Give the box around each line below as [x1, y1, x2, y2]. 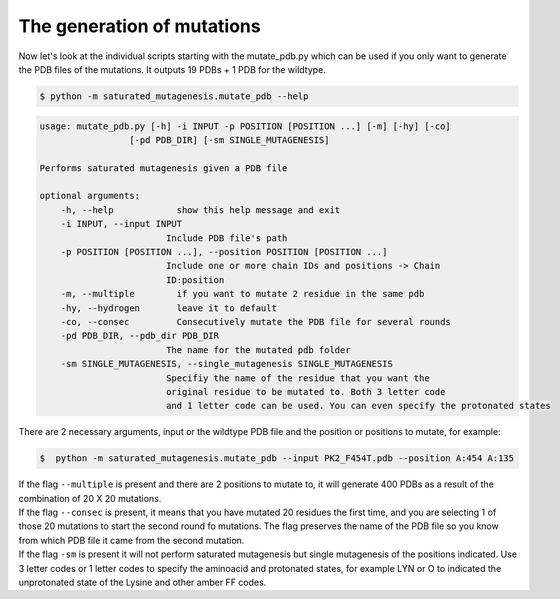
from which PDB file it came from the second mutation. [18, 534, 245, 546]
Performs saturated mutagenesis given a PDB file [39, 162, 288, 174]
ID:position [165, 274, 225, 285]
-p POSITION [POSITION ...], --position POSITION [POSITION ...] [60, 246, 388, 258]
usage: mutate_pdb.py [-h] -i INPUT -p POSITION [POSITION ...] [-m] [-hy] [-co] [39, 120, 452, 132]
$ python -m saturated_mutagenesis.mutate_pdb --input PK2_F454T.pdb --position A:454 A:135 [39, 453, 515, 464]
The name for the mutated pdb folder [165, 344, 351, 355]
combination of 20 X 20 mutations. [18, 492, 162, 504]
